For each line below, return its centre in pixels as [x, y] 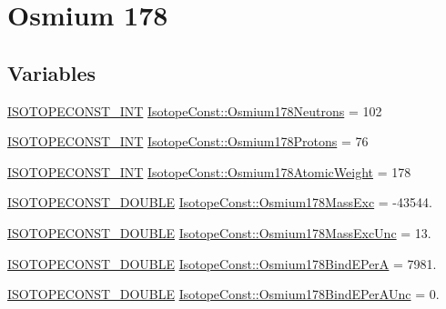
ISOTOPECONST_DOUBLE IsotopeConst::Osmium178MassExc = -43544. [220, 202]
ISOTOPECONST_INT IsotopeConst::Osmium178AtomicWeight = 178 [209, 171]
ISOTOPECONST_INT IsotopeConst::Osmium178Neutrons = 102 [195, 110]
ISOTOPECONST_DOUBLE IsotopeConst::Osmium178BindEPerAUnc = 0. [223, 294]
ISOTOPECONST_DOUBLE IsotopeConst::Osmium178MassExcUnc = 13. [219, 232]
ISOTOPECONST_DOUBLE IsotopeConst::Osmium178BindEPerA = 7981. [222, 263]
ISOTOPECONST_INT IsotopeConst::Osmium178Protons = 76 [188, 141]
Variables [52, 72]
